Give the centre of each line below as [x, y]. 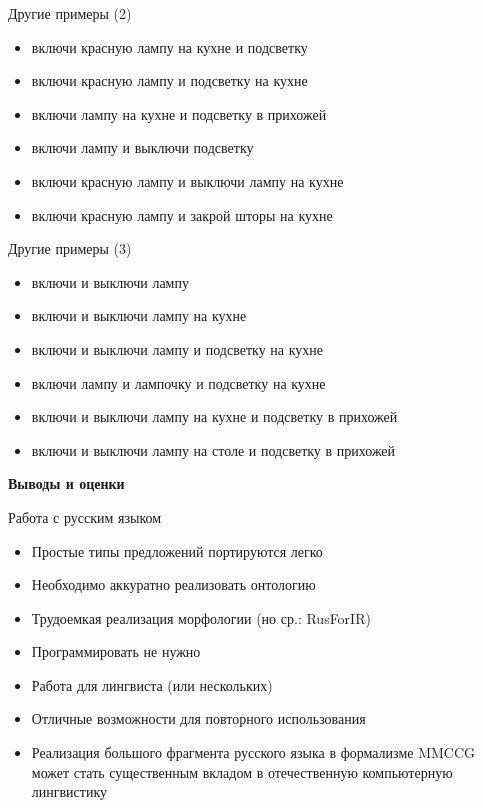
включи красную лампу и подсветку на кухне [169, 80]
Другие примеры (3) [70, 248]
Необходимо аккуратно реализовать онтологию [173, 584]
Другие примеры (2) [70, 13]
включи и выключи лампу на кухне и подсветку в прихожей [214, 416]
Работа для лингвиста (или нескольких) [152, 684]
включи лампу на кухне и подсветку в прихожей [179, 113]
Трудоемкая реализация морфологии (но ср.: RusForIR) [201, 617]
